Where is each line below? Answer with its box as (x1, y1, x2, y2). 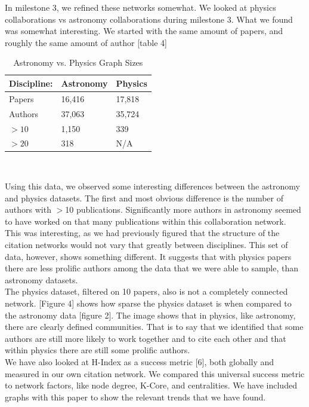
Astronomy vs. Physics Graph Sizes (13, 56, 143, 69)
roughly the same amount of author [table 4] (5, 36, 168, 48)
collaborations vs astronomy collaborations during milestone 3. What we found (5, 13, 293, 25)
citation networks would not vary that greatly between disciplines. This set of (5, 238, 288, 250)
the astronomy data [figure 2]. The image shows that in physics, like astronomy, (5, 308, 296, 321)
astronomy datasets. (5, 273, 78, 286)
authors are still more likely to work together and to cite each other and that (5, 332, 286, 344)
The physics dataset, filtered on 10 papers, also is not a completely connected (5, 285, 288, 298)
